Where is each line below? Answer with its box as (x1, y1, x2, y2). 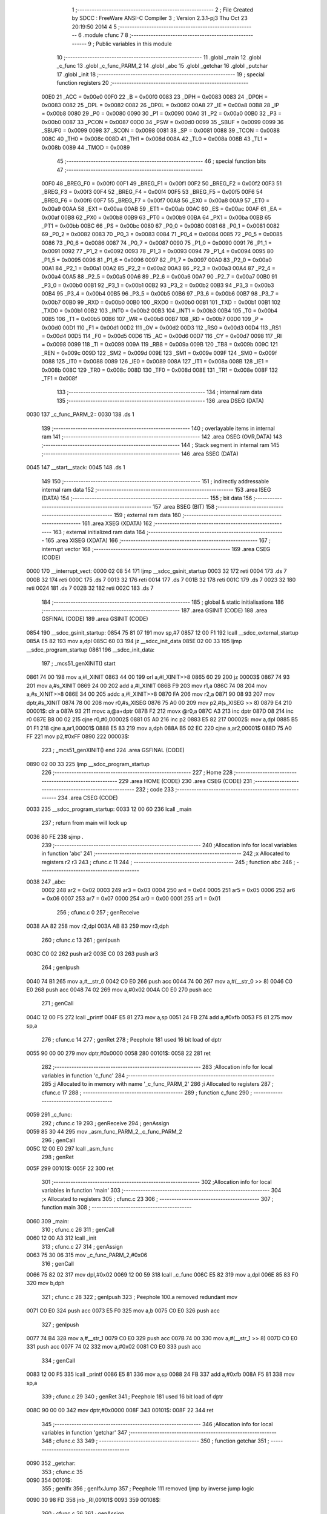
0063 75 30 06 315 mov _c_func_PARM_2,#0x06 (26, 1251, 148, 1259)
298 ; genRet (41, 1154, 74, 1161)
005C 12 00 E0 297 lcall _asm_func (26, 1145, 114, 1152)
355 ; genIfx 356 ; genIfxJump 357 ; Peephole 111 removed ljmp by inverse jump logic (41, 1485, 254, 1492)
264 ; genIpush (41, 964, 80, 971)
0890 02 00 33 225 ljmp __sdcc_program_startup (26, 760, 150, 767)
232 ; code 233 (135, 786, 174, 793)
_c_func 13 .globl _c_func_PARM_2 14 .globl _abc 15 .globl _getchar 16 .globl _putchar (56, 62, 268, 70)
